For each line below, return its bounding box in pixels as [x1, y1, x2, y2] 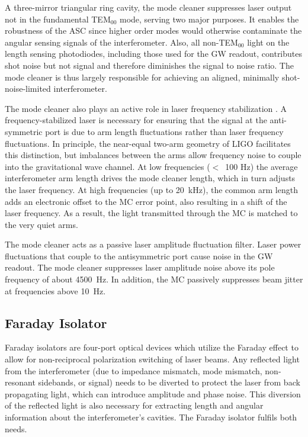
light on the [247, 36, 290, 48]
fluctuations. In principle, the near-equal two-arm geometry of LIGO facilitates [5, 137, 291, 149]
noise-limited [5, 82, 51, 95]
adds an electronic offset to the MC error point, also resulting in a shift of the [5, 195, 287, 207]
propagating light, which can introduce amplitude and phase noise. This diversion [5, 387, 301, 400]
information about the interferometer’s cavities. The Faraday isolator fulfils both [5, 411, 297, 423]
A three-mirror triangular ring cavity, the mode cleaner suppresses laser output [5, 1, 292, 13]
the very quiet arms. [5, 218, 78, 230]
